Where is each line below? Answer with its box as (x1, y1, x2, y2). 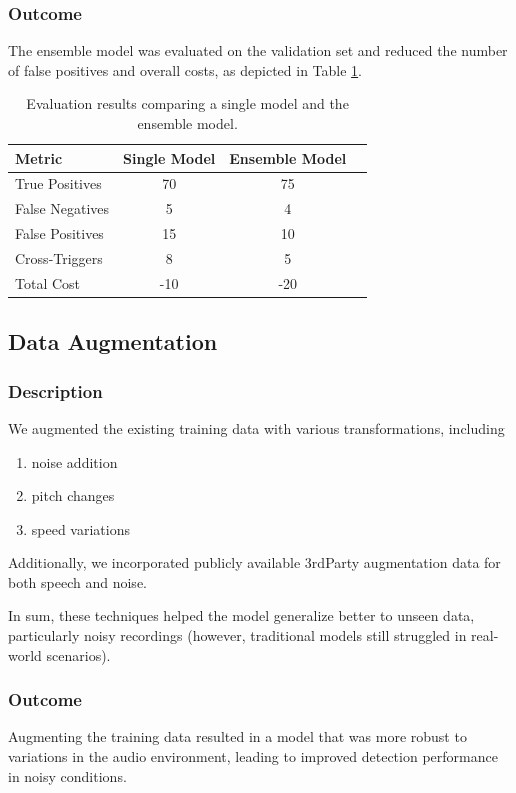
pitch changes (31, 485, 115, 506)
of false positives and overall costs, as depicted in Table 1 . (8, 59, 362, 80)
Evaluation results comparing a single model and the (26, 93, 349, 114)
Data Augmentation (8, 326, 218, 357)
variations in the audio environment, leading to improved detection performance (8, 746, 498, 767)
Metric (15, 147, 63, 168)
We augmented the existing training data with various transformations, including (8, 417, 505, 438)
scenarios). (46, 644, 111, 665)
